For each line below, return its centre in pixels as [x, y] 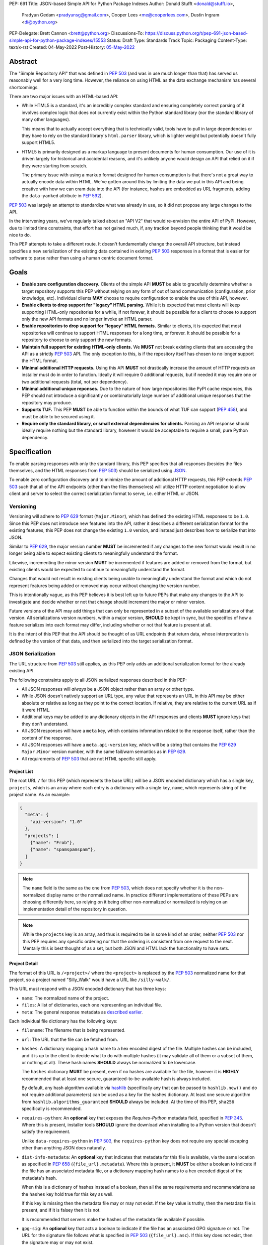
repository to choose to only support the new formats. [77, 340]
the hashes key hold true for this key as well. [67, 1194]
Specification [30, 451]
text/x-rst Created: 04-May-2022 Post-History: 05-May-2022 [72, 47]
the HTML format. [40, 361]
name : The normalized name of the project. [65, 998]
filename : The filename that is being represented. [74, 1030]
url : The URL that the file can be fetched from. [70, 1039]
